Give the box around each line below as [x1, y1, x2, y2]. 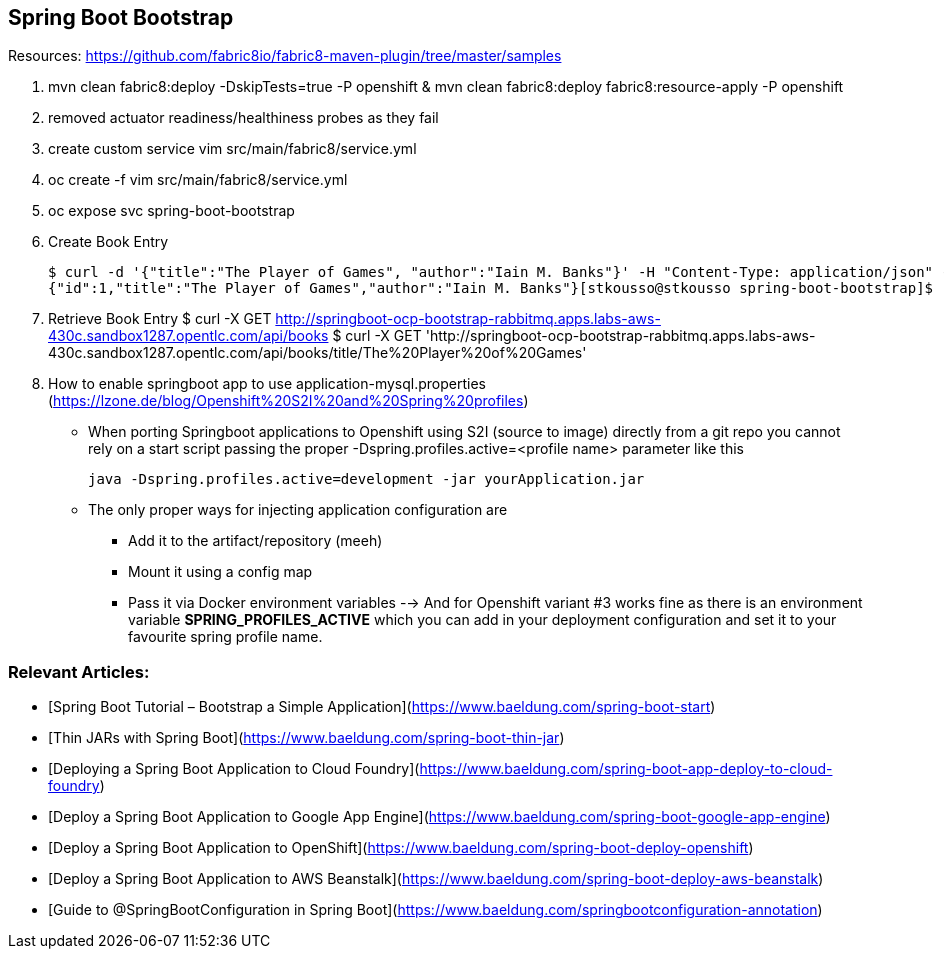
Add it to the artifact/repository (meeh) [128, 532, 383, 550]
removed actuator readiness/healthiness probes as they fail [48, 109, 439, 127]
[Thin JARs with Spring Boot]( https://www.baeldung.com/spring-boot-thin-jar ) [48, 729, 565, 747]
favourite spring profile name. [128, 628, 323, 646]
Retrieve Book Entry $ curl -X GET [48, 310, 272, 328]
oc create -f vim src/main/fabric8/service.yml [48, 171, 348, 189]
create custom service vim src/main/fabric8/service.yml [48, 140, 417, 158]
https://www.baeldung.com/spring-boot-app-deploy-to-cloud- [419, 760, 833, 778]
